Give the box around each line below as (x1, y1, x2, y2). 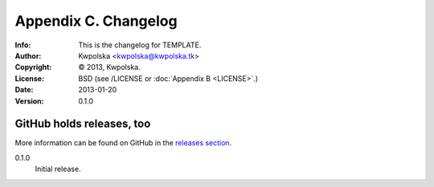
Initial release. (35, 165, 81, 174)
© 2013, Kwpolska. (78, 63, 141, 72)
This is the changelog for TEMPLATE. (78, 40, 202, 50)
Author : (14, 51, 42, 60)
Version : (14, 96, 44, 106)
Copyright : (14, 63, 52, 72)
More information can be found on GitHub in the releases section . (14, 138, 232, 148)
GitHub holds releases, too (14, 117, 151, 131)
